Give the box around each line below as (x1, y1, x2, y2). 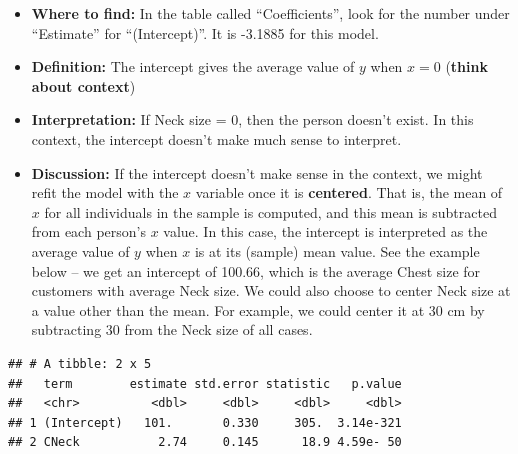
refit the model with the (31, 182, 179, 203)
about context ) (31, 75, 136, 96)
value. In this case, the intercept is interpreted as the (163, 221, 488, 242)
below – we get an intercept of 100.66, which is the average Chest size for (31, 260, 481, 281)
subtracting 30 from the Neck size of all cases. (31, 319, 313, 340)
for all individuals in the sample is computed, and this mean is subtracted (44, 201, 497, 222)
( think (445, 56, 488, 77)
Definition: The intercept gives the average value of (31, 56, 355, 77)
